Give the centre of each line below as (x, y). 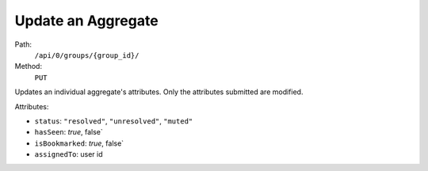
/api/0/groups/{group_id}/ (87, 55)
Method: (29, 66)
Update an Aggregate (86, 21)
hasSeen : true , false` (69, 132)
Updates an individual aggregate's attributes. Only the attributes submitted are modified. (159, 92)
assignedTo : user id (69, 154)
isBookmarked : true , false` (79, 143)
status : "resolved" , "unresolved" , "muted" (114, 121)
